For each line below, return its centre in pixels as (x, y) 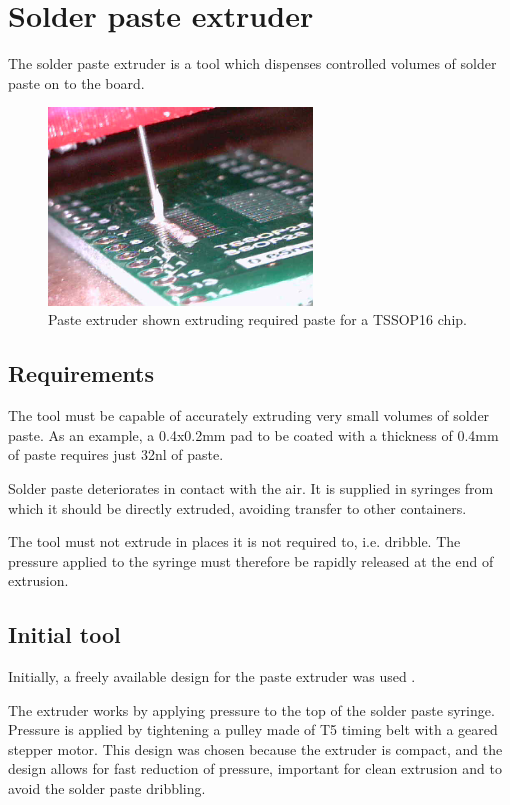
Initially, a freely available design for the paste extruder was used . (212, 676)
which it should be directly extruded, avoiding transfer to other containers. (237, 507)
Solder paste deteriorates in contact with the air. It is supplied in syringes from (251, 487)
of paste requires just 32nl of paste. (116, 454)
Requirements (81, 373)
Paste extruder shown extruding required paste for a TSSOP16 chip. (257, 319)
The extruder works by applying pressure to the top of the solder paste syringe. (251, 709)
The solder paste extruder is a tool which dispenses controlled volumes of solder (252, 63)
